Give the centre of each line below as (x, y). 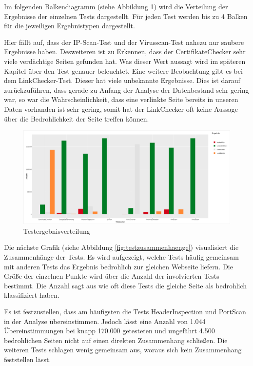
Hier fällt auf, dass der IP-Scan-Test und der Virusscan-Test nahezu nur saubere (124, 42)
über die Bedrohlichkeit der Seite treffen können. (77, 118)
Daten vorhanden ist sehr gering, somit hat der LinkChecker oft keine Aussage (121, 109)
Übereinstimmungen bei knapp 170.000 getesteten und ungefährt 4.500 (109, 331)
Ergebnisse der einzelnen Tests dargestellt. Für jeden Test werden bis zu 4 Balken (126, 16)
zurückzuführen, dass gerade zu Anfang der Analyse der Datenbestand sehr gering (126, 90)
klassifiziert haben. (32, 295)
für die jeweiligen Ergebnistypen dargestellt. (69, 26)
